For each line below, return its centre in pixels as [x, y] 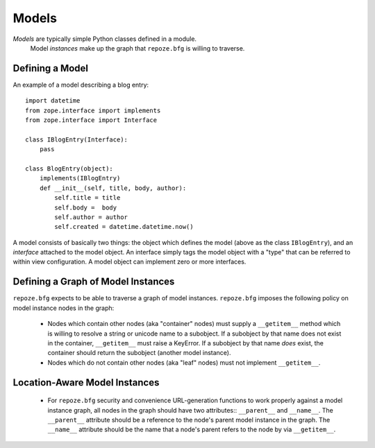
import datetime [53, 101]
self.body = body [86, 207]
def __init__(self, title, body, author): [113, 188]
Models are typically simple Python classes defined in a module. [105, 39]
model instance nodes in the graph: [64, 308]
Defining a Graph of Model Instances [94, 282]
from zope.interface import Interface [91, 120]
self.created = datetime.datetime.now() [124, 227]
